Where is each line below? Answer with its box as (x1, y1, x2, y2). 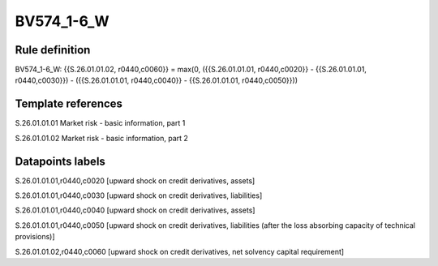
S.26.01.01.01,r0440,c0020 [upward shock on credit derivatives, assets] (15, 175, 255, 186)
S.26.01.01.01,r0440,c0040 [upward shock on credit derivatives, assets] (15, 205, 255, 215)
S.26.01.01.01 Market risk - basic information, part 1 (15, 118, 186, 128)
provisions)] (15, 232, 56, 242)
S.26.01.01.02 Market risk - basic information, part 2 (15, 133, 188, 143)
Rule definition (15, 43, 91, 57)
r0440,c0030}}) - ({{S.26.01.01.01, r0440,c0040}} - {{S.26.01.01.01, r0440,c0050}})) (15, 75, 298, 85)
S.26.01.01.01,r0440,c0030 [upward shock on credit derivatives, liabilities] (15, 191, 263, 200)
